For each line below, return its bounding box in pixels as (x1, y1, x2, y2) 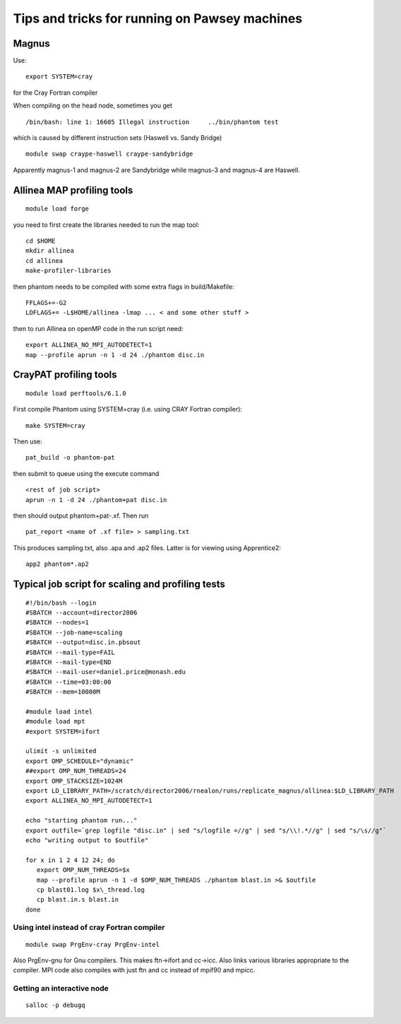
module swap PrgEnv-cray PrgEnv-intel (25, 941, 160, 948)
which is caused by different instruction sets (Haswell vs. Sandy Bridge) (13, 134, 222, 142)
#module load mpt (25, 718, 85, 726)
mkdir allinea (25, 247, 74, 255)
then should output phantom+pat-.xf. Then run (13, 511, 149, 520)
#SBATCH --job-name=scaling (25, 628, 123, 636)
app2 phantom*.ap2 (25, 560, 90, 569)
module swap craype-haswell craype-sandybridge (25, 150, 193, 158)
